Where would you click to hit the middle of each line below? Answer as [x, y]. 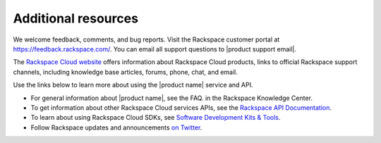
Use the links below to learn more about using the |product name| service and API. [133, 85]
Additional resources [76, 18]
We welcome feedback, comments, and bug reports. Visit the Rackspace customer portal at [146, 39]
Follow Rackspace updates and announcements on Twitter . [116, 128]
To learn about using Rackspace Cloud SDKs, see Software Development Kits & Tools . [156, 118]
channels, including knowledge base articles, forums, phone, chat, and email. [125, 72]
